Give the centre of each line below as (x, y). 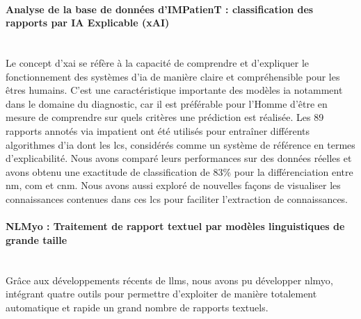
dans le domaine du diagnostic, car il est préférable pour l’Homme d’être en (167, 103)
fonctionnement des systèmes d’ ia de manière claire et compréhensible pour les (173, 76)
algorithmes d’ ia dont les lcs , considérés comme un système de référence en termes (180, 144)
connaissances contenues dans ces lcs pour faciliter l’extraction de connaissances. (177, 198)
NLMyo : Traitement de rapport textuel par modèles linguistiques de (175, 226)
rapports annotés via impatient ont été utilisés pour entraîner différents (158, 130)
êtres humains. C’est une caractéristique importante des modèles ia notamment (174, 90)
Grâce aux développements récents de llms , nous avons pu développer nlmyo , (169, 280)
